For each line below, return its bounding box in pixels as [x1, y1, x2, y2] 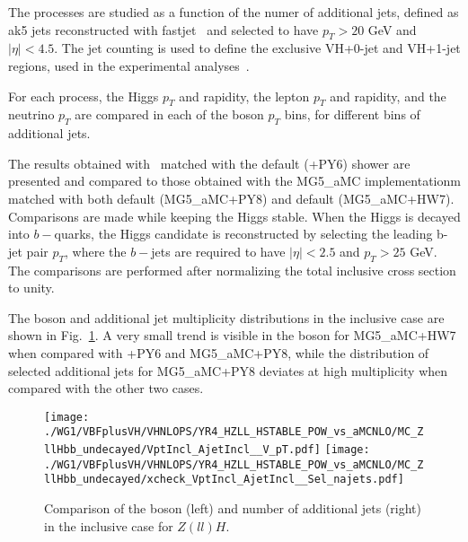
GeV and [367, 20, 417, 39]
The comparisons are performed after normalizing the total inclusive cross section [8, 260, 456, 279]
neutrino [8, 105, 55, 124]
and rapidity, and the [330, 86, 446, 105]
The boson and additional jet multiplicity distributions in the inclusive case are [8, 308, 445, 327]
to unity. [8, 278, 55, 297]
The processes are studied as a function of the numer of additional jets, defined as [8, 3, 459, 21]
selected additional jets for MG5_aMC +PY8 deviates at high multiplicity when [8, 361, 448, 380]
